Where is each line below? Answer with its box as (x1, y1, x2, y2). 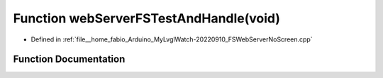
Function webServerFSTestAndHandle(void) (13, 11, 280, 26)
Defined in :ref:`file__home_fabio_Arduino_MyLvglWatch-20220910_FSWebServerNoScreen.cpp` (30, 35, 313, 44)
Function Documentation (13, 53, 126, 65)
